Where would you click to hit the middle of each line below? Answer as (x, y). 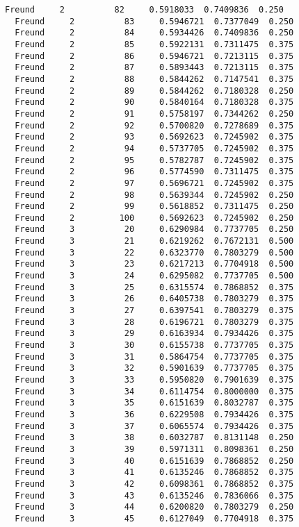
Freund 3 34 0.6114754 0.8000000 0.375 (154, 391)
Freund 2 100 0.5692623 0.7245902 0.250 (154, 218)
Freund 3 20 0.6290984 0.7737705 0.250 (154, 229)
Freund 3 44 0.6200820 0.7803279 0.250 (154, 507)
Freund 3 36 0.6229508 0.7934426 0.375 (154, 414)
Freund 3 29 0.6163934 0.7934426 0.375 (154, 334)
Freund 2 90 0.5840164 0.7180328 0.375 (154, 102)
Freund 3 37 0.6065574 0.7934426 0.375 (154, 426)
